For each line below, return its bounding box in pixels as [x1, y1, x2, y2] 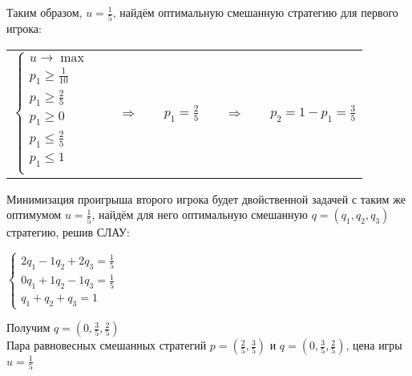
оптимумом [6, 206, 62, 223]
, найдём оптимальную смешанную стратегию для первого [112, 4, 398, 20]
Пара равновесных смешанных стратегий [6, 337, 207, 354]
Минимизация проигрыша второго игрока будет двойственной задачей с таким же [6, 190, 406, 207]
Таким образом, [6, 4, 83, 20]
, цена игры [345, 337, 402, 354]
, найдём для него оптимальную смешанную [91, 206, 308, 223]
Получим [6, 319, 50, 336]
